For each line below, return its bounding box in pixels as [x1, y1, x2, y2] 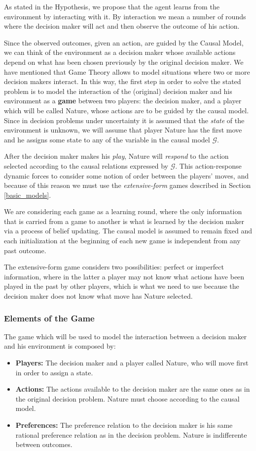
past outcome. [4, 245, 46, 255]
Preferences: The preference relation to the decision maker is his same [15, 420, 233, 430]
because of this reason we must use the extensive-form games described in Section [4, 180, 251, 190]
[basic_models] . [4, 189, 51, 200]
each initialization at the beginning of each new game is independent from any [4, 235, 241, 246]
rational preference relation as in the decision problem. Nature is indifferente [15, 429, 247, 440]
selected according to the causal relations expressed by [4, 160, 168, 171]
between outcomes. [15, 439, 73, 450]
